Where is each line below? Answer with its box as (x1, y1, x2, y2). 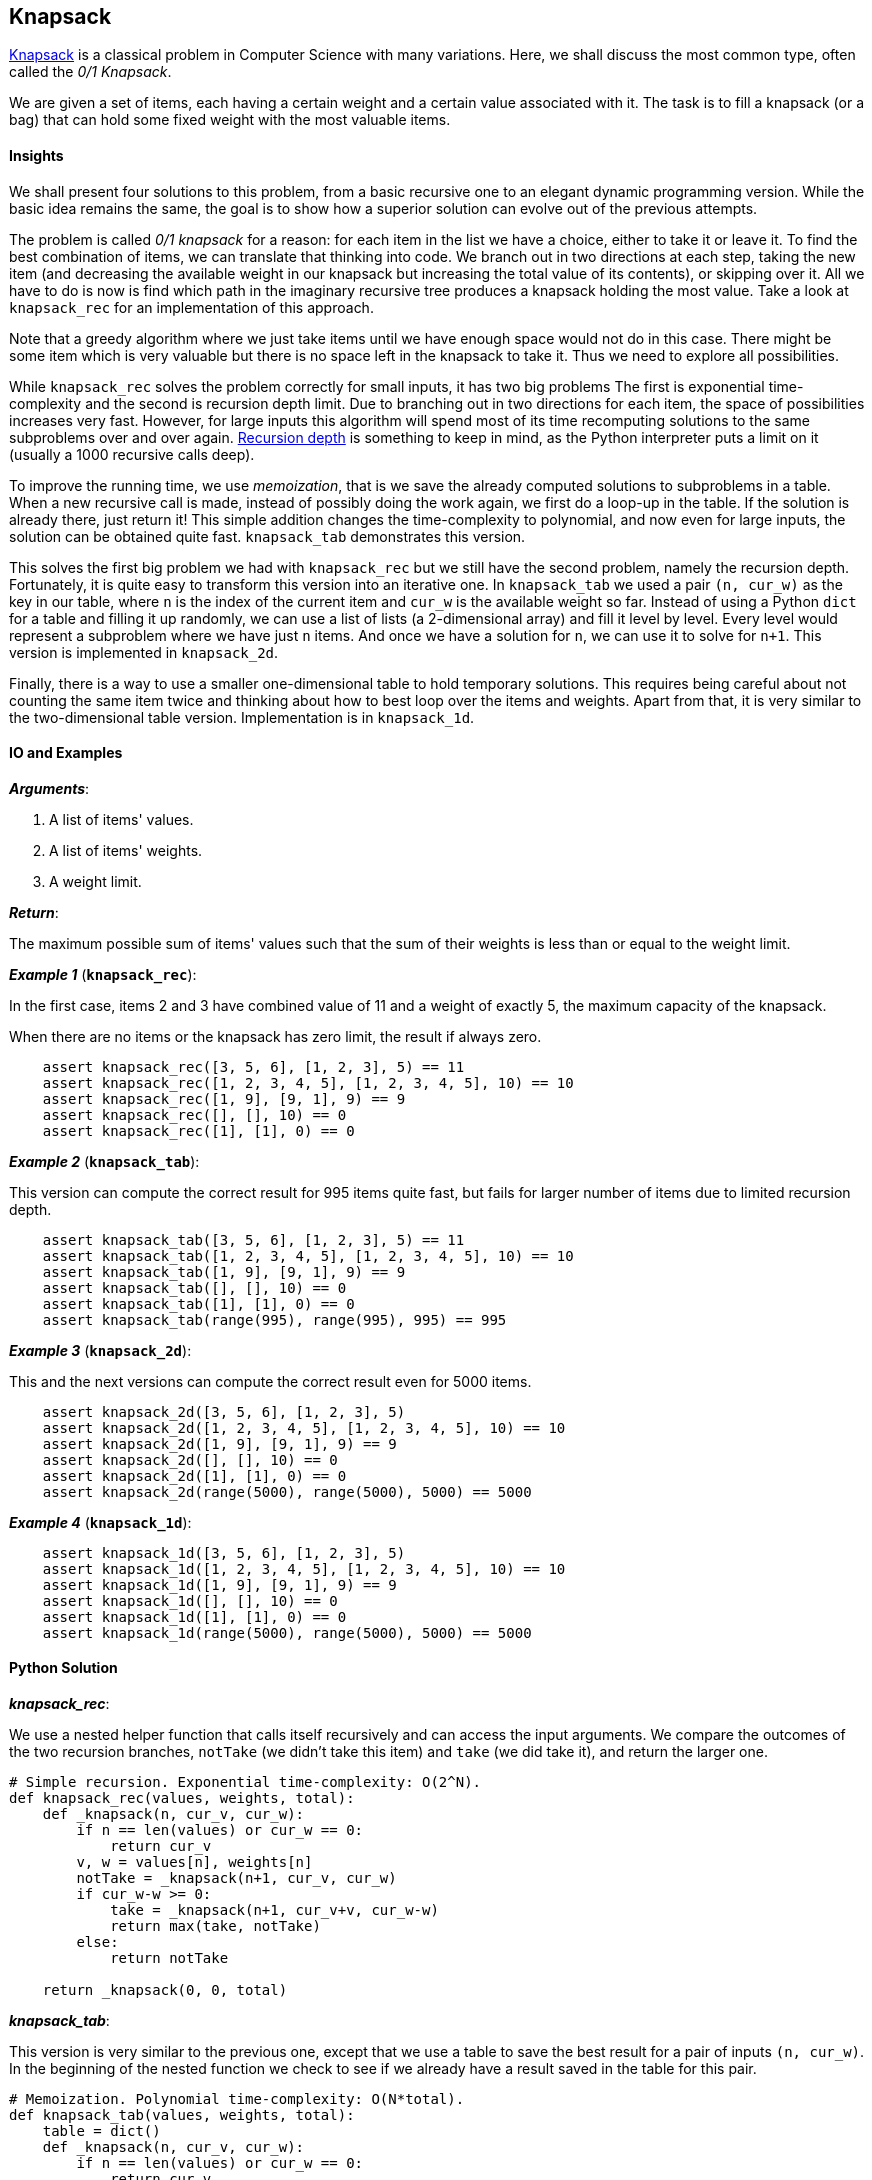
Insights (9, 147, 64, 165)
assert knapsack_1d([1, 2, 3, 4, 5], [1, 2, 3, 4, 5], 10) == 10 (42, 1560, 566, 1577)
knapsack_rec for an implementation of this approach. (9, 298, 374, 316)
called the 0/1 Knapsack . (9, 63, 172, 81)
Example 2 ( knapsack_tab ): (9, 1152, 200, 1170)
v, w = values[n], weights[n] (76, 1854, 313, 1871)
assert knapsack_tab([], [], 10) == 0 (42, 1279, 347, 1296)
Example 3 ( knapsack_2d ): (9, 1341, 192, 1359)
